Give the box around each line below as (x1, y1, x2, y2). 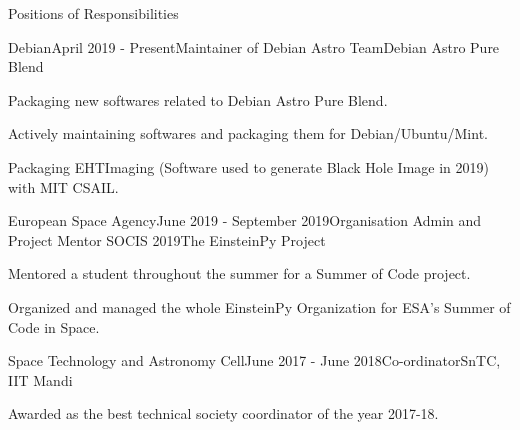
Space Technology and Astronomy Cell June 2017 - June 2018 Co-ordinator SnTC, (8, 350, 501, 371)
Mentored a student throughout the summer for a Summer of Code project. (8, 263, 471, 284)
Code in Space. (8, 316, 100, 337)
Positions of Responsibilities (8, 3, 179, 23)
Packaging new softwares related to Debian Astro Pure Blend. (8, 89, 388, 110)
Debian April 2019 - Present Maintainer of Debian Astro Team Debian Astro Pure (8, 36, 500, 57)
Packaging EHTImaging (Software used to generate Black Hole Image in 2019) (8, 156, 489, 177)
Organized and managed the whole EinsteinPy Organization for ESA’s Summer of (8, 296, 511, 317)
